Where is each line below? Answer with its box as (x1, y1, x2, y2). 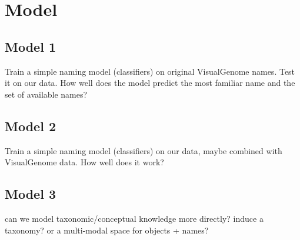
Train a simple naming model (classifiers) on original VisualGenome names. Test (5, 65, 295, 77)
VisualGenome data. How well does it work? (5, 156, 164, 168)
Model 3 (5, 185, 56, 203)
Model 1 (5, 37, 56, 55)
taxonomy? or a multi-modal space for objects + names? (5, 224, 209, 236)
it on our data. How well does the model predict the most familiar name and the (5, 76, 295, 89)
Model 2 (5, 116, 56, 135)
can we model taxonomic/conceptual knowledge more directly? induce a (5, 212, 264, 224)
